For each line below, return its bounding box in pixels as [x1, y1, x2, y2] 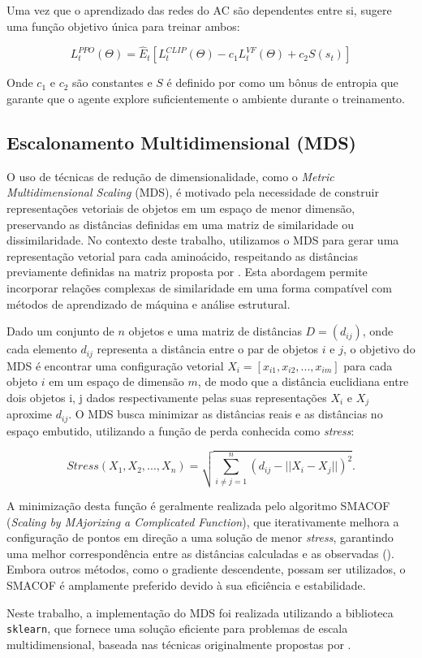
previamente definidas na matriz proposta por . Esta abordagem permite [6, 263, 368, 280]
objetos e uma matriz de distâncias [128, 323, 302, 340]
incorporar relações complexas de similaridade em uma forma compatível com [6, 279, 392, 296]
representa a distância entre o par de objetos [97, 340, 319, 357]
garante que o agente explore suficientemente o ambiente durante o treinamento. [6, 90, 405, 106]
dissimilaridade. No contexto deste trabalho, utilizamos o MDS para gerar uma [6, 232, 399, 249]
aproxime [6, 405, 53, 422]
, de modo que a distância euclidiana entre [197, 373, 409, 390]
